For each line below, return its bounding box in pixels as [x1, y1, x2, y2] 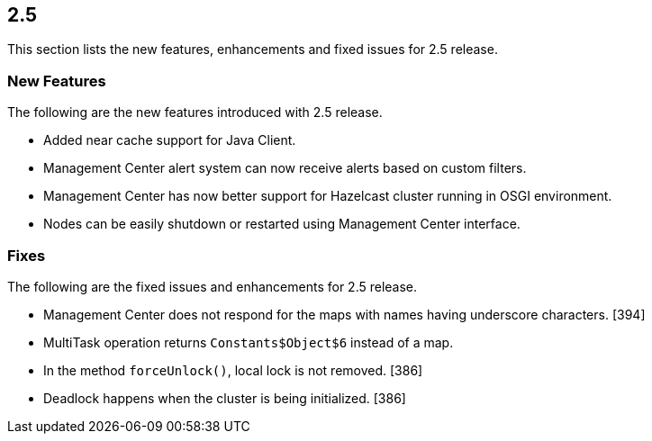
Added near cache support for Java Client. [43, 132, 296, 148]
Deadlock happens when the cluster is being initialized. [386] [43, 390, 406, 406]
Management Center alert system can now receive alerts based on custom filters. [43, 160, 527, 176]
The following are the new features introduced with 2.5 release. [7, 104, 383, 121]
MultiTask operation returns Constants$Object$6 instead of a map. [43, 334, 454, 350]
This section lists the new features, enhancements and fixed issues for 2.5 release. [7, 41, 498, 58]
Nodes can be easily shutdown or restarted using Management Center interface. [43, 216, 521, 232]
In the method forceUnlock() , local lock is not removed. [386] [43, 362, 423, 378]
